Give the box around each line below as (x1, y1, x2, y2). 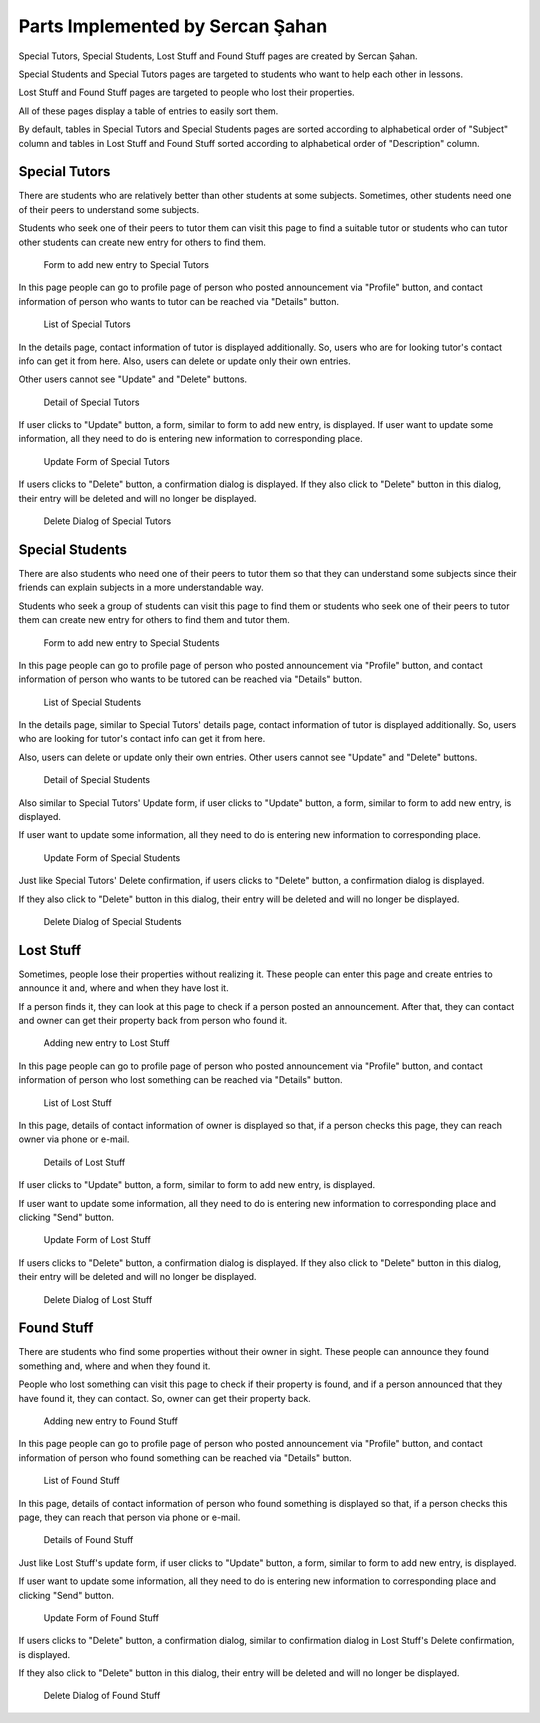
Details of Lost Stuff (43, 1156, 126, 1168)
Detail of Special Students (43, 774, 150, 786)
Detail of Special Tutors (43, 396, 140, 408)
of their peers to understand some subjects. (18, 203, 200, 215)
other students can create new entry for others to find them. (18, 236, 267, 248)
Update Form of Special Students (43, 851, 181, 864)
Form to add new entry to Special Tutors (43, 258, 210, 270)
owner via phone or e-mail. (18, 1133, 130, 1145)
